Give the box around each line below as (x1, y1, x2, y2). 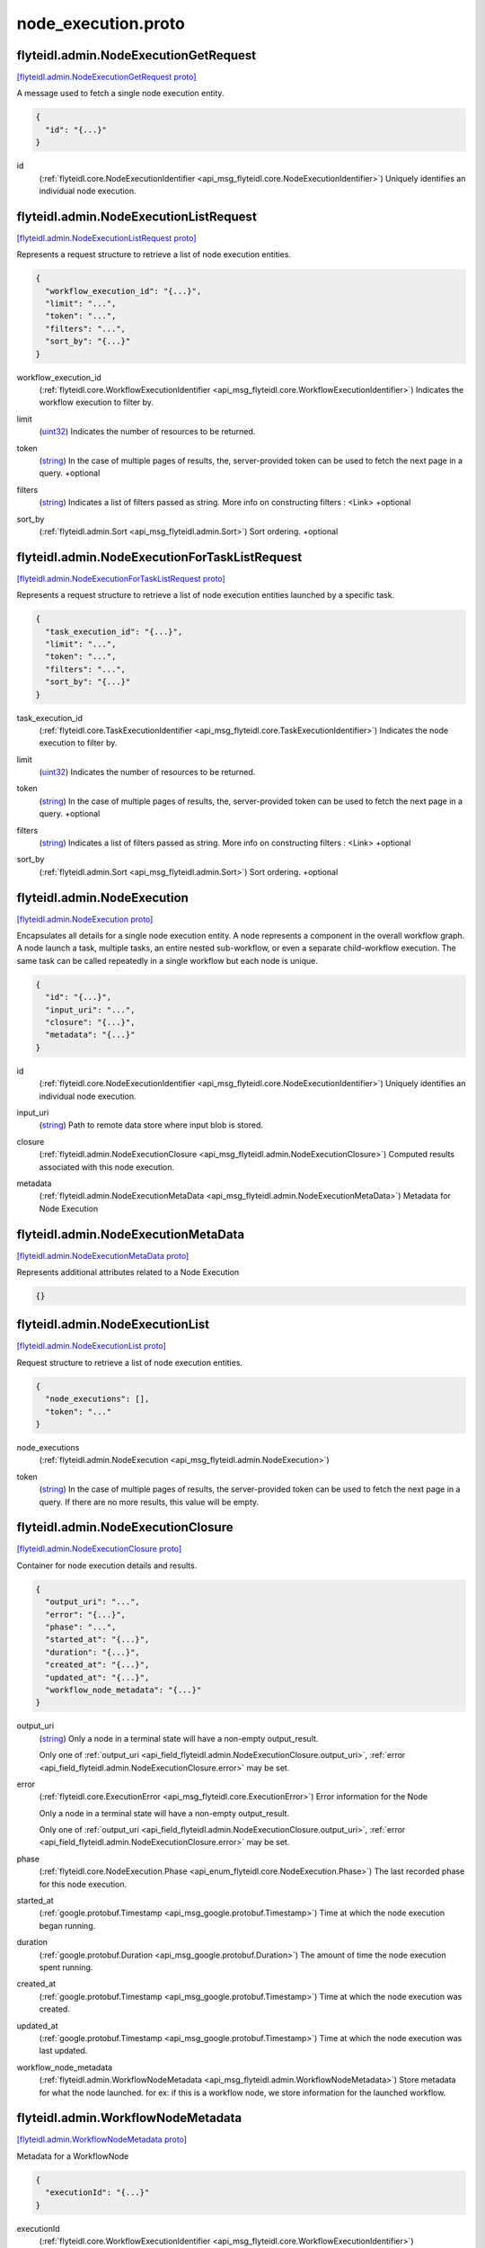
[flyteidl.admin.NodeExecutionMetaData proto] (16, 1250, 190, 1261)
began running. (39, 1920, 96, 1931)
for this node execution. (39, 1878, 128, 1889)
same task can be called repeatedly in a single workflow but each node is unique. (16, 955, 319, 966)
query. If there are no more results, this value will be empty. (39, 1496, 260, 1507)
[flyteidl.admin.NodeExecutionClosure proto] (16, 1543, 182, 1555)
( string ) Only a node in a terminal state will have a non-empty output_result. (39, 1733, 319, 1744)
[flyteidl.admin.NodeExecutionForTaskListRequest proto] (16, 573, 226, 584)
